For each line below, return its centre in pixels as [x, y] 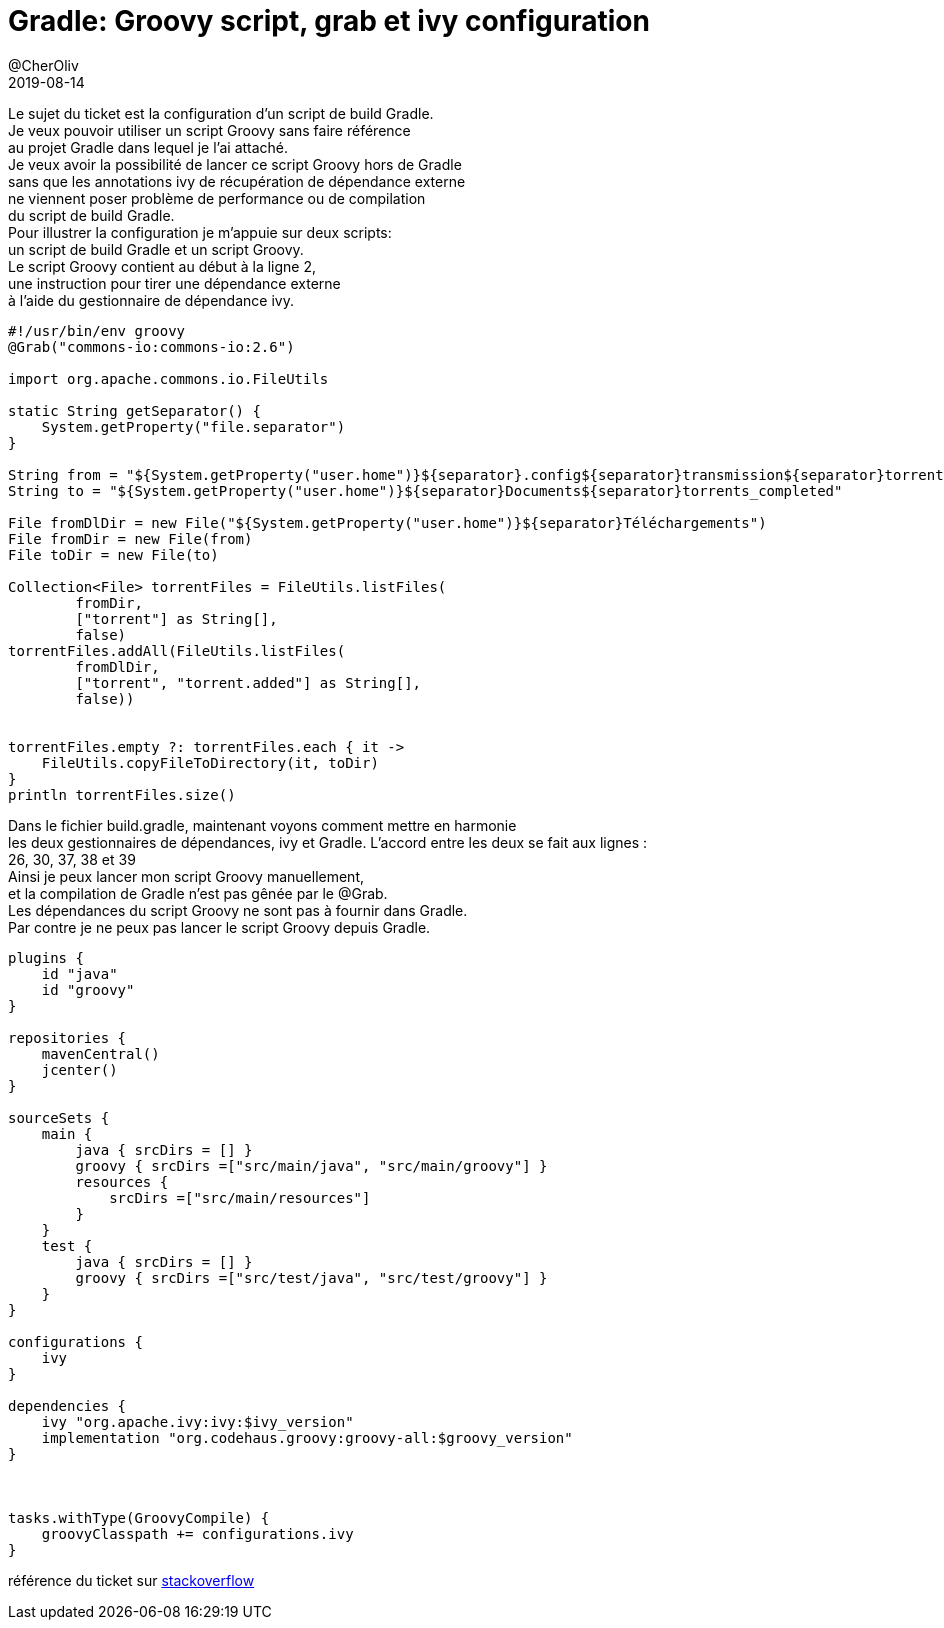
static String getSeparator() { [134, 410]
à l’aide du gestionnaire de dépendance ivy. [151, 300]
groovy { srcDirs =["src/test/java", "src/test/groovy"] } [311, 1277]
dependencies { [67, 1405]
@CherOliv [43, 65]
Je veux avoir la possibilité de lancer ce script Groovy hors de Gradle [235, 164]
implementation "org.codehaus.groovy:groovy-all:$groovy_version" [307, 1437]
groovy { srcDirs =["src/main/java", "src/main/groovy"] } [311, 1165]
